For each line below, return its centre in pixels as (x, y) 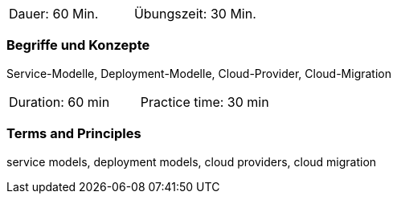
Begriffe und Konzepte (78, 45)
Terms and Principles (74, 134)
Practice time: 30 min (205, 102)
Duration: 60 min (59, 102)
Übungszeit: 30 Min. (195, 14)
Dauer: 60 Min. (54, 14)
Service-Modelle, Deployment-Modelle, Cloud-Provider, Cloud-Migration (199, 73)
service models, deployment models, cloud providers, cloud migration (192, 161)
